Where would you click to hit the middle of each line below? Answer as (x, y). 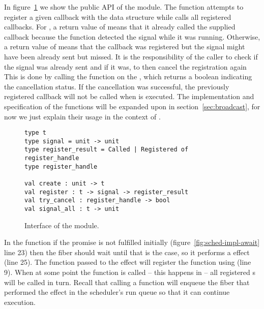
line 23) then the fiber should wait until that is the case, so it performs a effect (127, 252)
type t (35, 133)
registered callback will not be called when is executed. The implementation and (129, 96)
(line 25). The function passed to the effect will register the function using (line (128, 262)
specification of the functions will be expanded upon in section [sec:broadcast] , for (132, 106)
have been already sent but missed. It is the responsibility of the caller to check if (131, 56)
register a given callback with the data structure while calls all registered (118, 17)
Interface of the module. (62, 225)
